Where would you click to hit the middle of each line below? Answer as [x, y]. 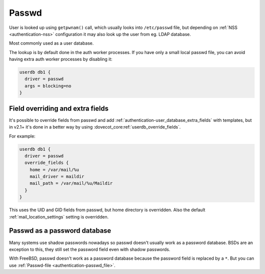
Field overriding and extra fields [59, 108]
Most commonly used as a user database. [52, 43]
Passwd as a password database [60, 231]
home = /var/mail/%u [54, 170]
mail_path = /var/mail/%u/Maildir [71, 183]
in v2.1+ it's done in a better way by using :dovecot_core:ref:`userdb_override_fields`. [95, 127]
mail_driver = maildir [57, 177]
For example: [22, 136]
